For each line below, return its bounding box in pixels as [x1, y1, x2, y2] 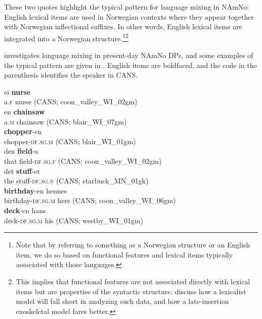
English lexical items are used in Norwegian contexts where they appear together [4, 11, 254, 22]
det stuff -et [4, 165, 40, 176]
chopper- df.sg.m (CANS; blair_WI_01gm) [4, 136, 136, 146]
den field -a [4, 146, 38, 156]
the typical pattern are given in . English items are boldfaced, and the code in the [4, 59, 257, 70]
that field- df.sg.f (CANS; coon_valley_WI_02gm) [4, 155, 162, 166]
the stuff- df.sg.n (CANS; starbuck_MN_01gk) [4, 175, 149, 186]
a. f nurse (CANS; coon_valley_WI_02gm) [4, 96, 138, 107]
